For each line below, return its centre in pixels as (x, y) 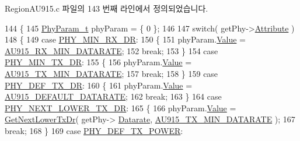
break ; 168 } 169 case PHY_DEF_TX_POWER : (94, 130)
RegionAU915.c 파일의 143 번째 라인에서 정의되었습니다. (107, 8)
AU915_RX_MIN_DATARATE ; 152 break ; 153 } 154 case (111, 50)
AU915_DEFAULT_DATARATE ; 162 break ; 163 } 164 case (113, 96)
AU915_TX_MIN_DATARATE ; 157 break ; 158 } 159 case (111, 73)
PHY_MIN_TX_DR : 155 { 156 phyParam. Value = (98, 62)
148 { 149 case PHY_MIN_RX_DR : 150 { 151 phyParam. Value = (125, 39)
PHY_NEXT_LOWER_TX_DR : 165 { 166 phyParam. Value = (121, 107)
